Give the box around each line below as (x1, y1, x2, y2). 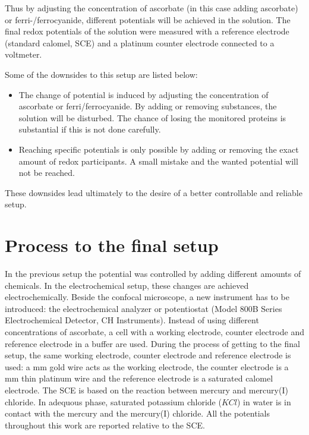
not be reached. (18, 166, 75, 179)
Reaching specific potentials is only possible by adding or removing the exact (18, 143, 299, 155)
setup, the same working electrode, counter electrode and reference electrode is (5, 349, 291, 361)
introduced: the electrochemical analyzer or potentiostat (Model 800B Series (5, 302, 282, 314)
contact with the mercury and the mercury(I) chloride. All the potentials (5, 407, 270, 420)
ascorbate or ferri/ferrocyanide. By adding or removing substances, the (18, 100, 277, 112)
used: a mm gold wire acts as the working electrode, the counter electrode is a (5, 360, 289, 373)
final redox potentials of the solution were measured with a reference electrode (5, 25, 289, 37)
